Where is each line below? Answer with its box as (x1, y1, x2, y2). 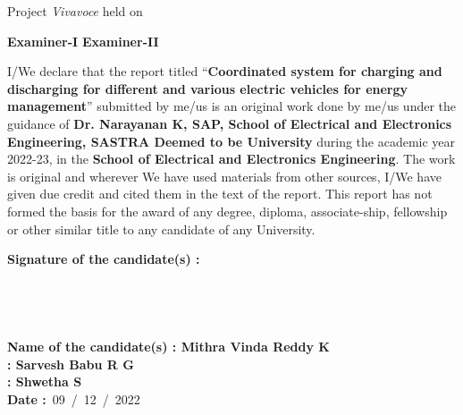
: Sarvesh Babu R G (7, 354, 134, 373)
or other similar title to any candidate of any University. (7, 219, 316, 238)
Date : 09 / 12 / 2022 (7, 389, 140, 408)
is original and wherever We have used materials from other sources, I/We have (7, 166, 442, 185)
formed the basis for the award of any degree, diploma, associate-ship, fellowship (7, 201, 448, 220)
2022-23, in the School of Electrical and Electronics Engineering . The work (7, 149, 456, 168)
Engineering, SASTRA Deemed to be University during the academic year (7, 131, 456, 150)
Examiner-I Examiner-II (7, 31, 159, 50)
